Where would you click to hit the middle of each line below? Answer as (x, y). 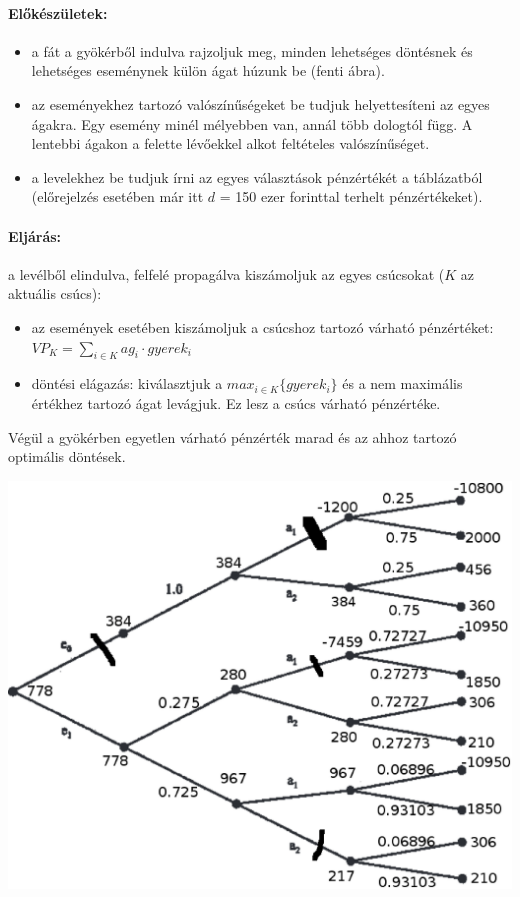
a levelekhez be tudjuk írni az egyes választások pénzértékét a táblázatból (257, 176)
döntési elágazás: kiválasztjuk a (127, 383)
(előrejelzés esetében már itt (117, 196)
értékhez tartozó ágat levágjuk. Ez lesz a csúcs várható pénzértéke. (236, 402)
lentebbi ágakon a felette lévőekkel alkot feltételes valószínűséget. (230, 143)
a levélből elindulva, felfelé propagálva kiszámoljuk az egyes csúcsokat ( (226, 273)
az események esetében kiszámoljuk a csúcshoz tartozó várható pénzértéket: (262, 326)
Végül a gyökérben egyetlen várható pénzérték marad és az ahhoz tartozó (232, 436)
